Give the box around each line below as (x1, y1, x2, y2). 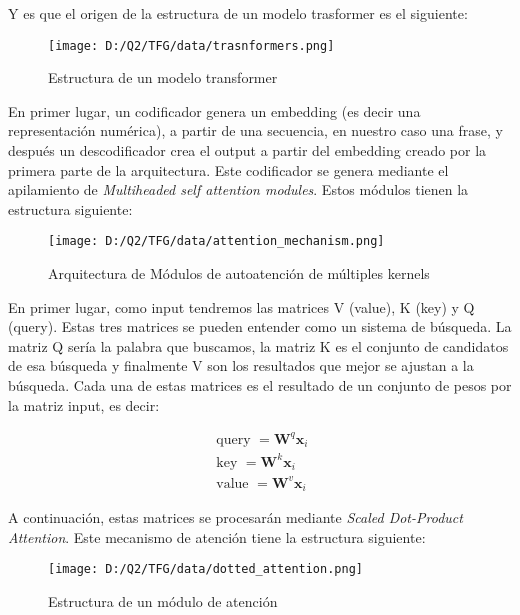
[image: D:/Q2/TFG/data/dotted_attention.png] (48, 562, 363, 577)
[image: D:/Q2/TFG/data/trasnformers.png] (48, 38, 335, 53)
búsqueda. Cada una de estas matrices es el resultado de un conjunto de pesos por (8, 375, 512, 396)
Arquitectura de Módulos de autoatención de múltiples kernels (48, 263, 430, 284)
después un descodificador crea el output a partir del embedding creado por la (8, 140, 487, 161)
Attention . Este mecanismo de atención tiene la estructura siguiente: (8, 526, 426, 547)
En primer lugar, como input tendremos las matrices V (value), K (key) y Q (8, 296, 475, 317)
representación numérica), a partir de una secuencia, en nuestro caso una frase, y (8, 120, 503, 141)
